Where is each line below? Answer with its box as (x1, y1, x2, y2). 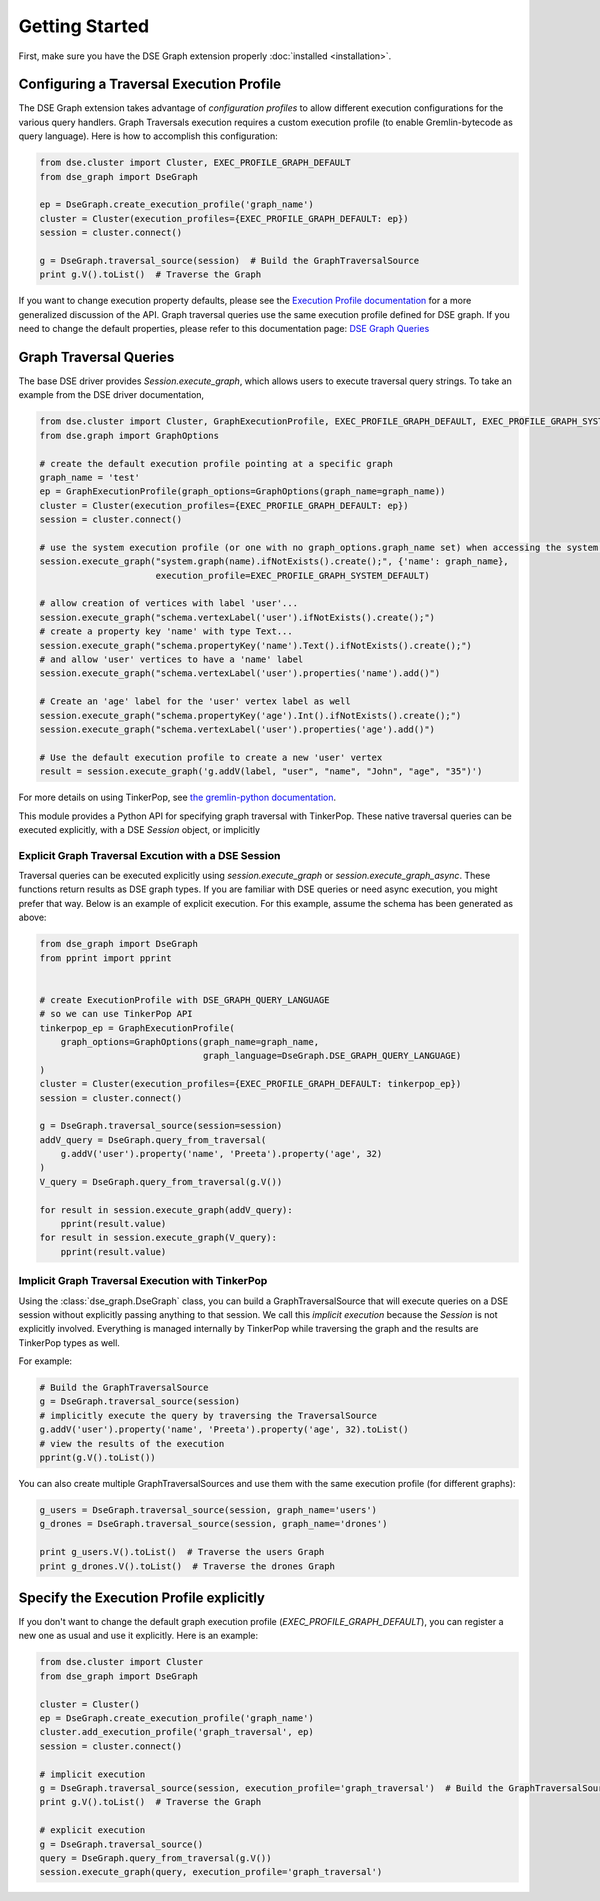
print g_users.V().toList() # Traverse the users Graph (39, 1546, 325, 1558)
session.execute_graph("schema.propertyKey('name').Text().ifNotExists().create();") (39, 640, 472, 651)
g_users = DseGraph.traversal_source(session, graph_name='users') (39, 1505, 378, 1516)
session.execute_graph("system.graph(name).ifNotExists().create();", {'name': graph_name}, (39, 556, 509, 567)
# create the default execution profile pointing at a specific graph (39, 458, 394, 469)
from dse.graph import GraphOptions (39, 430, 220, 441)
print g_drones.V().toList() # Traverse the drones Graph (39, 1560, 335, 1572)
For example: (18, 1355, 73, 1367)
